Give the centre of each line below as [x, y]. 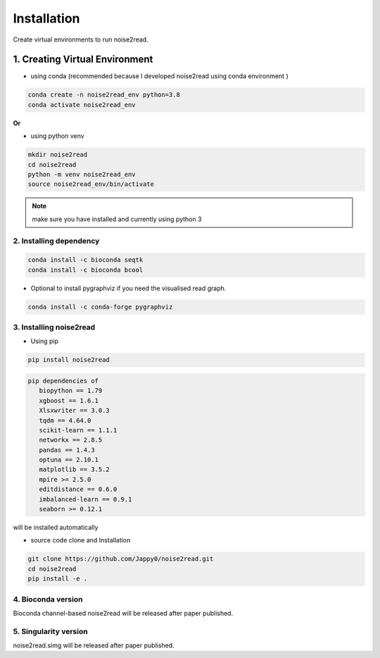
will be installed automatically [56, 527]
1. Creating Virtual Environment [83, 60]
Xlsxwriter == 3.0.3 [75, 411]
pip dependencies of [63, 381]
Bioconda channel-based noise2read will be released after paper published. [123, 613]
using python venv [57, 136]
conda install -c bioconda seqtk [85, 260]
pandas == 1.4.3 [67, 450]
